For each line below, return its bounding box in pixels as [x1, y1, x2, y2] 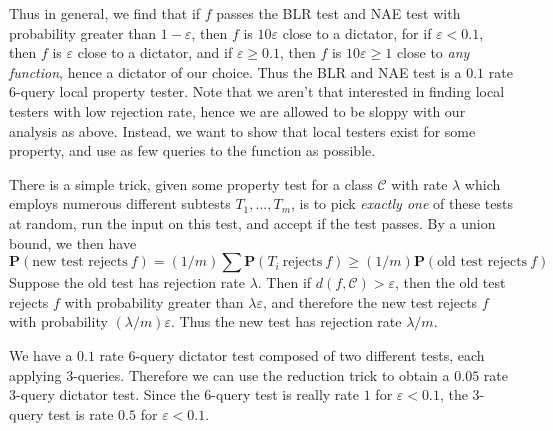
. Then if [257, 272, 312, 293]
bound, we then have [9, 232, 137, 253]
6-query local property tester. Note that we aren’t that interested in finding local [9, 81, 505, 102]
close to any [396, 42, 470, 63]
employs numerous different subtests [9, 193, 231, 214]
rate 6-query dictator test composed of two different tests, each [99, 344, 485, 365]
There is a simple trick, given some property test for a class [9, 173, 373, 194]
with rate [391, 173, 448, 194]
